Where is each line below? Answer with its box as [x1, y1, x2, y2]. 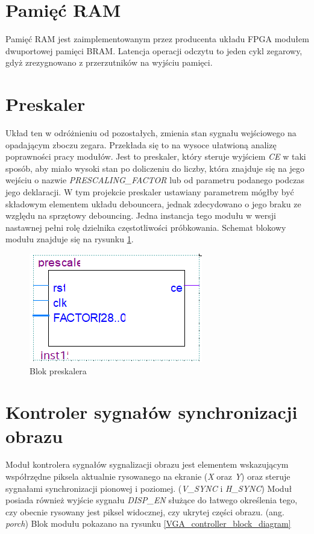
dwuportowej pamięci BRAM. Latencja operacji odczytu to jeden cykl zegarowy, [5, 44, 303, 57]
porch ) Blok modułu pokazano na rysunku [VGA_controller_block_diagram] [5, 517, 291, 530]
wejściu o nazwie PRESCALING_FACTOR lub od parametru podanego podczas [5, 174, 304, 186]
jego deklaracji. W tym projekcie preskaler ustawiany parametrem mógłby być [5, 186, 294, 198]
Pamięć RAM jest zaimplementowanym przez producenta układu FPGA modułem [5, 33, 309, 45]
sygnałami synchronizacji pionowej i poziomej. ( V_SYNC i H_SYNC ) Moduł [5, 482, 292, 494]
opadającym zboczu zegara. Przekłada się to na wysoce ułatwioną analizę [5, 138, 277, 151]
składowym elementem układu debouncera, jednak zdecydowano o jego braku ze [5, 197, 301, 210]
